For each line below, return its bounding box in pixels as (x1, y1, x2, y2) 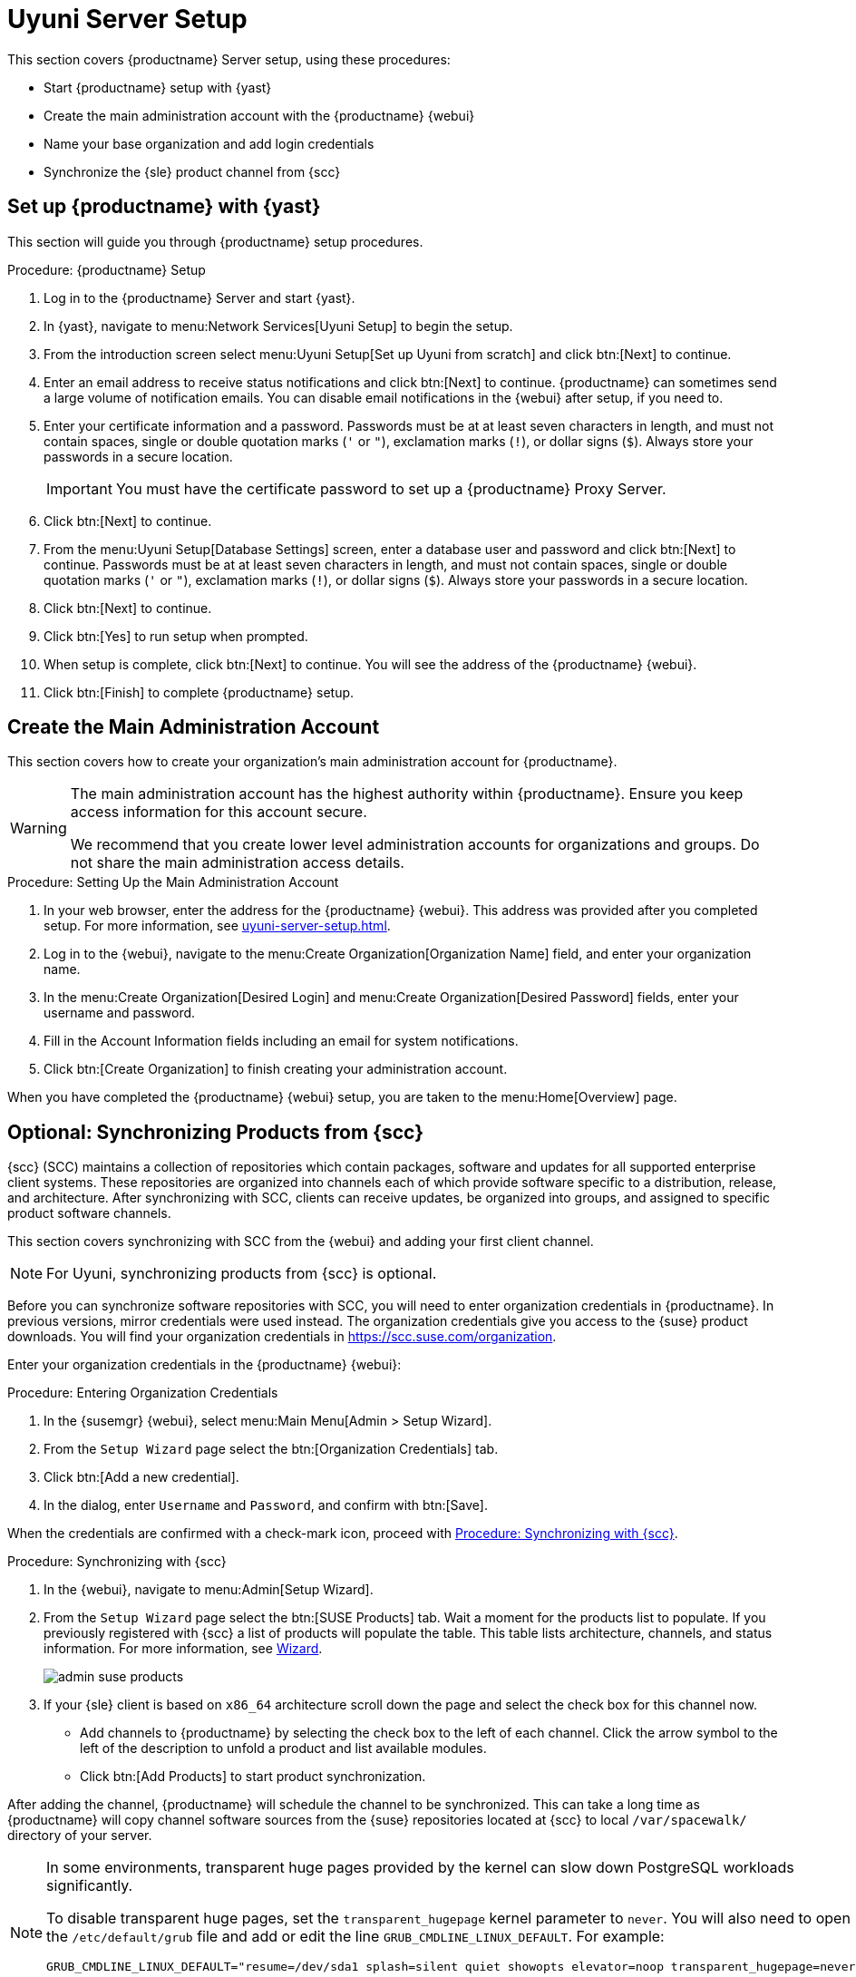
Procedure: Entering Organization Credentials (7, 1385, 278, 1401)
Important (46, 479, 112, 498)
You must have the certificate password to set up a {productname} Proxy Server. (115, 479, 666, 498)
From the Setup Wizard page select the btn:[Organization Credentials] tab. (44, 1441, 499, 1457)
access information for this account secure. (70, 803, 367, 822)
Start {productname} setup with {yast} (44, 79, 272, 95)
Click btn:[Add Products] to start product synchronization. (80, 1768, 426, 1785)
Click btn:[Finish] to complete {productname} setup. (44, 684, 355, 700)
